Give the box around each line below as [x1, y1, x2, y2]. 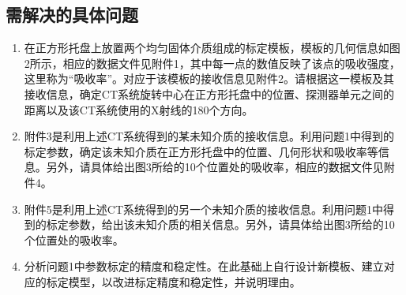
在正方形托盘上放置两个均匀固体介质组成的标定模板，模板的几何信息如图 [24, 39, 400, 56]
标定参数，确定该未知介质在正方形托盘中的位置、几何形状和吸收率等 [24, 143, 378, 159]
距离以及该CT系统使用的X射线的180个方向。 [24, 101, 254, 118]
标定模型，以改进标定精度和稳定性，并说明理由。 [46, 273, 301, 289]
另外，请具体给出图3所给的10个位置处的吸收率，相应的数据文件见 [46, 159, 384, 175]
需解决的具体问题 [6, 2, 138, 27]
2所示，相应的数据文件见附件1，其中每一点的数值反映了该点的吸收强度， [24, 54, 400, 71]
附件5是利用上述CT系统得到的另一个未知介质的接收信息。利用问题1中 [24, 200, 384, 217]
